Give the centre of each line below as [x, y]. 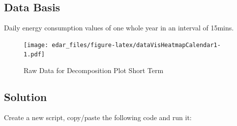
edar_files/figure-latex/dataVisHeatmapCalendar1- [136, 45]
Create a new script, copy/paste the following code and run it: [98, 117]
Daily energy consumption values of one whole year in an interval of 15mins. [119, 28]
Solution [26, 97]
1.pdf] [34, 55]
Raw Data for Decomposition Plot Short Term [94, 70]
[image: [36, 45]
